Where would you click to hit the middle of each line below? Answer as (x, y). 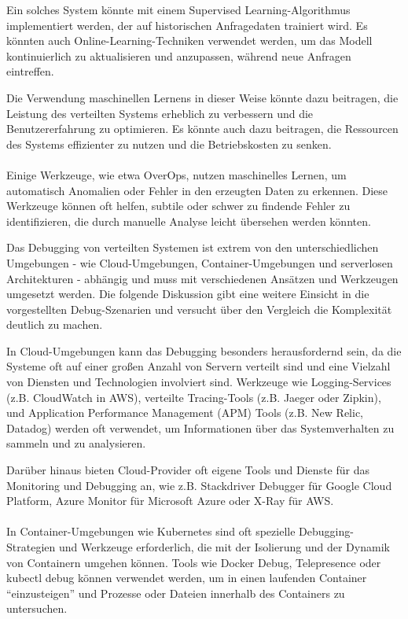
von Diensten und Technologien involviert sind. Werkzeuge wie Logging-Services (199, 382)
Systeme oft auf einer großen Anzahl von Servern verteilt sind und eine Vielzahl (198, 366)
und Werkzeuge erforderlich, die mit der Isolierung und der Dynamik (224, 547)
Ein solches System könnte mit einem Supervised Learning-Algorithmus (178, 9)
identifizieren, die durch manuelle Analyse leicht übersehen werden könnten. (189, 221)
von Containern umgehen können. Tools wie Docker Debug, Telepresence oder (194, 562)
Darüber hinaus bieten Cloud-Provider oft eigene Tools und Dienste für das (188, 470)
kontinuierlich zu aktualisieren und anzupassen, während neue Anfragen (179, 55)
